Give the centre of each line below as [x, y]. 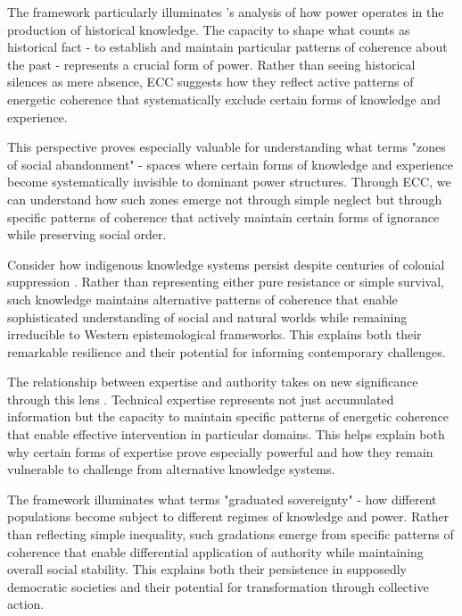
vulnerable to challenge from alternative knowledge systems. [171, 469]
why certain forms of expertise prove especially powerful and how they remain [220, 451]
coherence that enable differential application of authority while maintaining [215, 551]
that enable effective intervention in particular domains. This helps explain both [226, 434]
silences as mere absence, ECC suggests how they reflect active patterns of [210, 82]
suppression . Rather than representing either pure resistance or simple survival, [226, 282]
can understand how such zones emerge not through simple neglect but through [225, 199]
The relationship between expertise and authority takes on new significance [213, 382]
